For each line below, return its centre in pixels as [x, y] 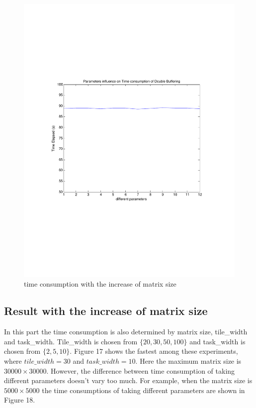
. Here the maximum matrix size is [188, 361]
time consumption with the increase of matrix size [100, 284]
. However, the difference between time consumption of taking [141, 370]
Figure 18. [20, 400]
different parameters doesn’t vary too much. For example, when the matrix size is [128, 380]
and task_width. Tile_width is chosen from [71, 341]
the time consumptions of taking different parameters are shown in [143, 390]
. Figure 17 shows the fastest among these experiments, [154, 351]
